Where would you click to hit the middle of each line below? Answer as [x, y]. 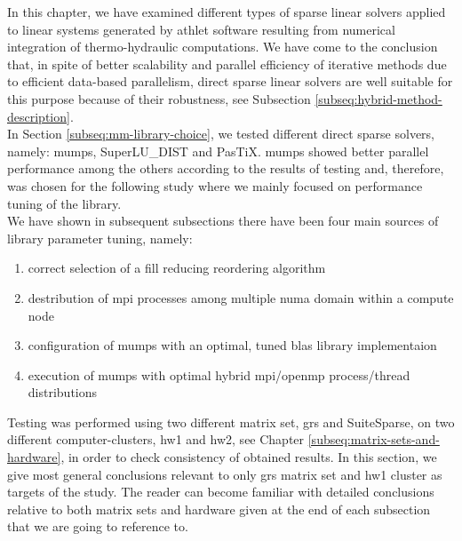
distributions [63, 392]
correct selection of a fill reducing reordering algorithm [177, 268]
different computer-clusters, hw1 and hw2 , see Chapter [156, 439]
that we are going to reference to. [98, 526]
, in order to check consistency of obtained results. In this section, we [249, 457]
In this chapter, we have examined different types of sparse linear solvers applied [227, 12]
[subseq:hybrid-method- [378, 98]
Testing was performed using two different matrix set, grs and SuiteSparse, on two [231, 422]
